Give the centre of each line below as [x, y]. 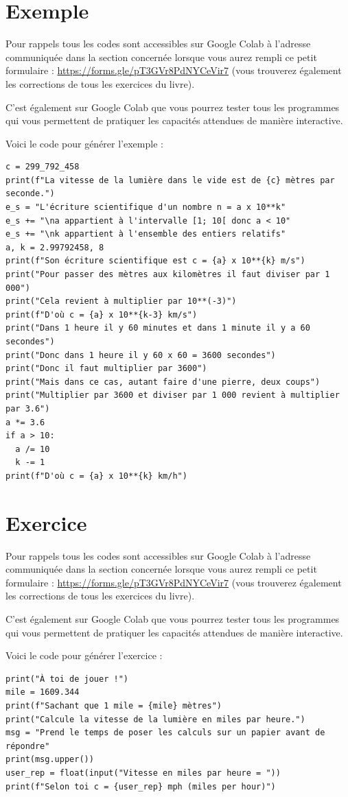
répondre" [28, 746]
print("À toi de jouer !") [67, 679]
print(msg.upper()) [50, 760]
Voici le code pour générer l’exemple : [84, 143]
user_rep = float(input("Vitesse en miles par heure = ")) [143, 773]
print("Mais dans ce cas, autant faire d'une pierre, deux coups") [163, 382]
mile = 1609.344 [43, 692]
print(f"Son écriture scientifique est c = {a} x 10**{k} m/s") [155, 261]
